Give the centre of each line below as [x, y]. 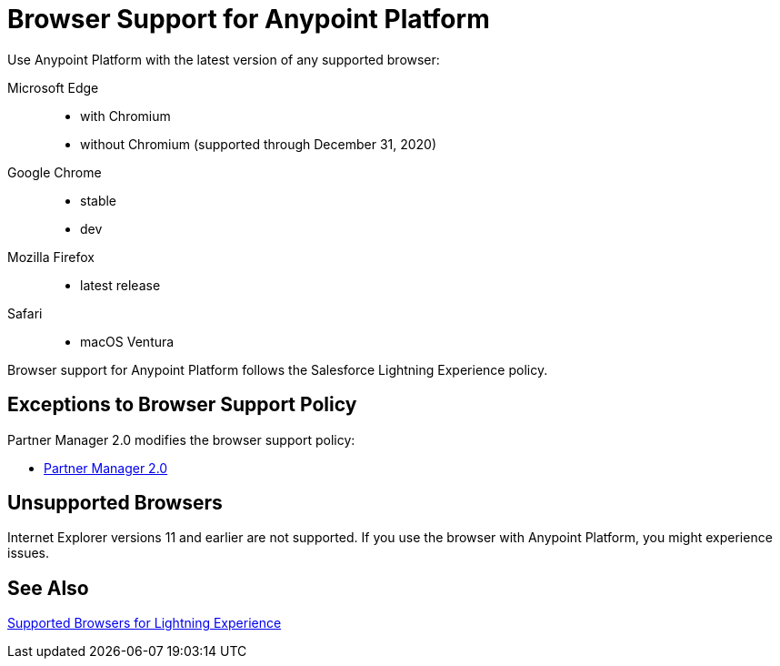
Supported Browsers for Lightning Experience [145, 623]
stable [99, 200]
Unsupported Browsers [115, 503]
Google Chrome [55, 172]
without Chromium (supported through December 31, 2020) [259, 144]
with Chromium [125, 116]
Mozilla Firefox [51, 257]
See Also [48, 588]
